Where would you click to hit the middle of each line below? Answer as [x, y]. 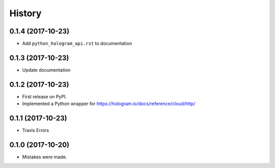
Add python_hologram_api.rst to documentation [77, 44]
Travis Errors [36, 130]
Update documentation [46, 70]
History [25, 13]
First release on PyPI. [45, 96]
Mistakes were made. [45, 157]
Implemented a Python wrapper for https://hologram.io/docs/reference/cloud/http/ [109, 104]
